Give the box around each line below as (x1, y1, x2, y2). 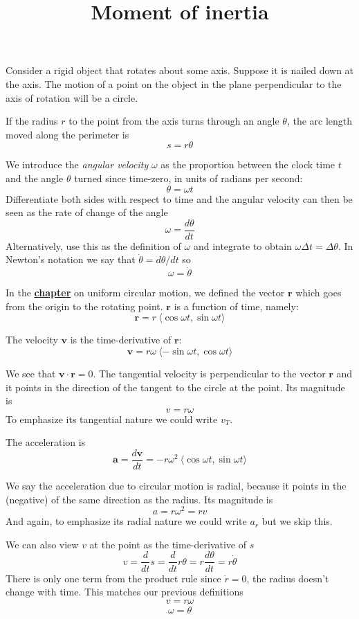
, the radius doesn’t (246, 571, 329, 585)
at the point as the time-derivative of (89, 537, 247, 551)
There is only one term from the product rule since (6, 571, 221, 585)
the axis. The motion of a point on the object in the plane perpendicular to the (6, 76, 342, 91)
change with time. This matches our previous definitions (6, 584, 243, 599)
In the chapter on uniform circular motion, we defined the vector (6, 285, 285, 300)
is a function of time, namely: (174, 298, 299, 313)
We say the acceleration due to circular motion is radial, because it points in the (6, 478, 347, 492)
